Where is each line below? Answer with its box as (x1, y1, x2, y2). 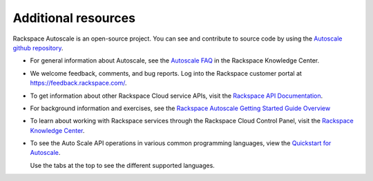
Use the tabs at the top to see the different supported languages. (30, 161, 216, 169)
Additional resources (12, 10, 136, 25)
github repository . (12, 43, 64, 52)
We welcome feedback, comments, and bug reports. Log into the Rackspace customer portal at (30, 69, 302, 77)
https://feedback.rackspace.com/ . (30, 79, 127, 87)
